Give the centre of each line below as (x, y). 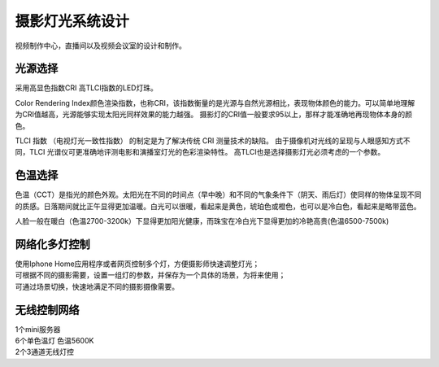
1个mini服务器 (38, 329)
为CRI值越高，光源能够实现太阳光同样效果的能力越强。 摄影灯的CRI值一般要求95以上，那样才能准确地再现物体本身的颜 (213, 115)
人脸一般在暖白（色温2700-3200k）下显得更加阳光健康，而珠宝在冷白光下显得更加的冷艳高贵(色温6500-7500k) (202, 221)
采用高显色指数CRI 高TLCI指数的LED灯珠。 (86, 88)
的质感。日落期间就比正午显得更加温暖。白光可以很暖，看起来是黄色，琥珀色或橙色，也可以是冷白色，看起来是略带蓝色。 (218, 206)
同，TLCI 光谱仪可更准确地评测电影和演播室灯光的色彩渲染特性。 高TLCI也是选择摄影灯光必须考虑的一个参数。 (200, 152)
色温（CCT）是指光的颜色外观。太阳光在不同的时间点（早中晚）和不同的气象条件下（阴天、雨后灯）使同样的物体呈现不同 (218, 194)
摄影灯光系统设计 (72, 21)
